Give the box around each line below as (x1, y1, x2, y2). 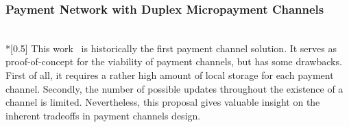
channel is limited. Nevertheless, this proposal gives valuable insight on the (5, 95, 320, 109)
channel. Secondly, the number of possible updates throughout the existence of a (5, 81, 344, 95)
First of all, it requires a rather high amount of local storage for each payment (5, 68, 334, 82)
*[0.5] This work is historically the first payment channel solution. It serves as (5, 41, 337, 55)
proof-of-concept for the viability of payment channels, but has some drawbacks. (5, 54, 342, 69)
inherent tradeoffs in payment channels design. (5, 108, 201, 122)
